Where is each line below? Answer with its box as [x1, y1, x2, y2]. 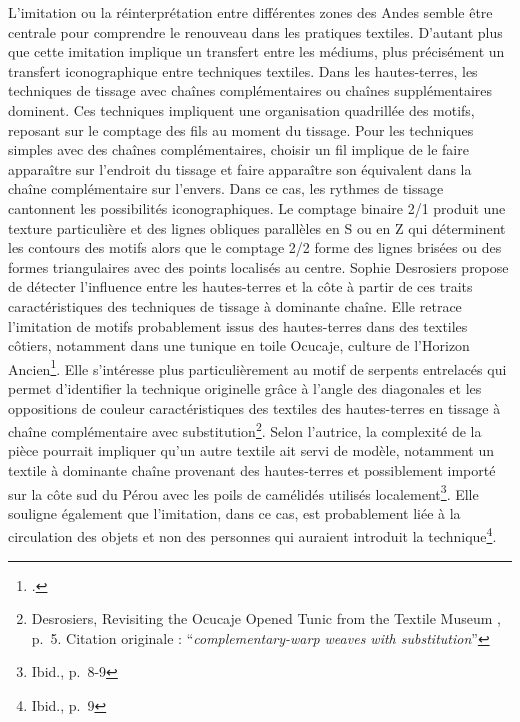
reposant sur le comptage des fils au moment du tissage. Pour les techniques [8, 119, 474, 140]
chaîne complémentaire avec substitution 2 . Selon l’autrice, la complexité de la [8, 418, 482, 441]
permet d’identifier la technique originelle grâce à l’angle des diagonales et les [8, 377, 482, 398]
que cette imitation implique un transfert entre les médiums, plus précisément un [8, 41, 505, 62]
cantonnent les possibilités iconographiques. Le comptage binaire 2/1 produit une [8, 197, 506, 218]
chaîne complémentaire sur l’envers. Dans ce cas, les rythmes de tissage [8, 178, 444, 199]
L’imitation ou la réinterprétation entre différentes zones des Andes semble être [8, 2, 493, 22]
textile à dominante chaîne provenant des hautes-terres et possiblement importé [8, 459, 496, 480]
